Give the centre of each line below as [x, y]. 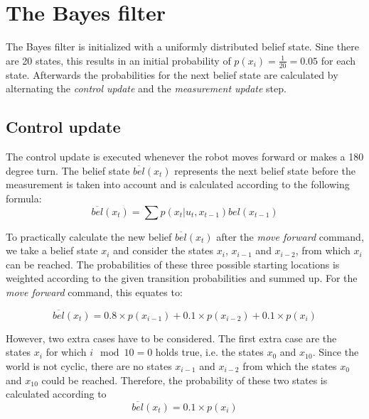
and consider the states [164, 250]
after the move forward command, [290, 236]
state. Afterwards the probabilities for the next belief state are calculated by [172, 74]
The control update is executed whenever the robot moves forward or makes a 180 [185, 156]
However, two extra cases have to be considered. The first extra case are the [171, 338]
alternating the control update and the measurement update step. [146, 88]
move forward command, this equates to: [94, 292]
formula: [24, 198]
